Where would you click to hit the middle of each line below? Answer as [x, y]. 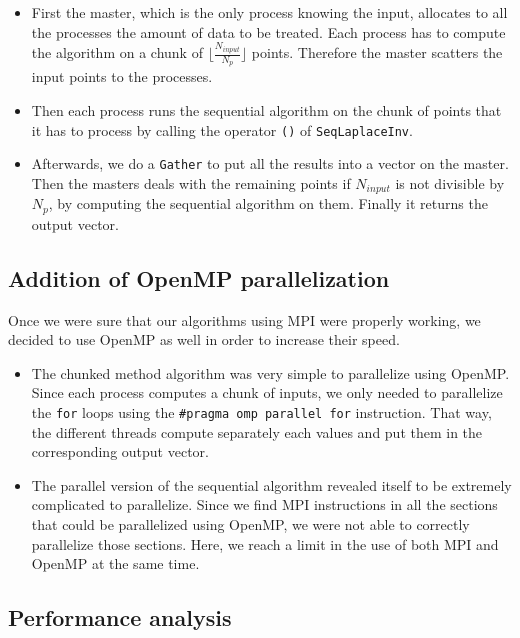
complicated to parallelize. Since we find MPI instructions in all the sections [264, 504]
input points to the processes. [122, 76]
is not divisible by [450, 182]
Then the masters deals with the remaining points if [191, 182]
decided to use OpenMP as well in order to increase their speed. [204, 339]
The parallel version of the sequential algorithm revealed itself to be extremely [271, 484]
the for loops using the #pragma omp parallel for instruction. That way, [261, 411]
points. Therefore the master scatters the [377, 52]
